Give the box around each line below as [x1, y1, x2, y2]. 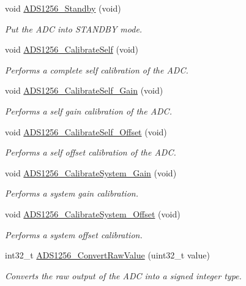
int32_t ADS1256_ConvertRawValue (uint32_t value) [5, 249, 210, 262]
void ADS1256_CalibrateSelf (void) [5, 43, 139, 56]
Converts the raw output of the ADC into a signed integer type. [5, 269, 242, 282]
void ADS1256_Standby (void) [5, 2, 121, 14]
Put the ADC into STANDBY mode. [5, 22, 143, 35]
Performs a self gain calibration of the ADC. [5, 104, 172, 117]
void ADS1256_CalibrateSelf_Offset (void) [5, 125, 167, 138]
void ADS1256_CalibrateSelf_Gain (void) [5, 84, 163, 97]
